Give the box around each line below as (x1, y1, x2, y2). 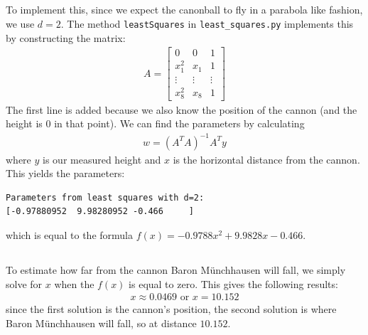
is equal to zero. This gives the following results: (129, 276, 338, 291)
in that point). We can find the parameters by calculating (54, 116, 305, 131)
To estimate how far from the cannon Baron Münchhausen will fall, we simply (6, 262, 346, 277)
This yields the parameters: (6, 166, 125, 181)
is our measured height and (43, 151, 161, 166)
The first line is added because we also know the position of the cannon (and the (6, 102, 357, 117)
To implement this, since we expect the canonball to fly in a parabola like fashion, (6, 2, 363, 17)
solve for (6, 276, 43, 291)
